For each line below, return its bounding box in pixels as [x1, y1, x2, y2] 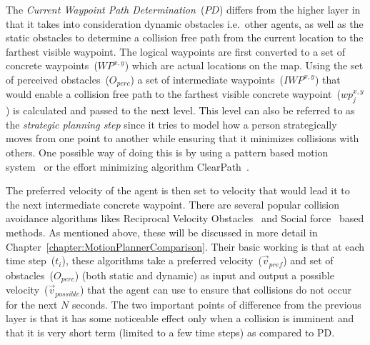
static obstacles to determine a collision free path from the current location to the [6, 30, 364, 45]
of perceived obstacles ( [6, 71, 109, 86]
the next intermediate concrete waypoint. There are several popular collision [6, 196, 340, 211]
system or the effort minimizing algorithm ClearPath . [6, 159, 249, 174]
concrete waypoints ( [6, 58, 98, 73]
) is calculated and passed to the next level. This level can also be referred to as [6, 103, 355, 118]
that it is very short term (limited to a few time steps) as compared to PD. [6, 324, 335, 339]
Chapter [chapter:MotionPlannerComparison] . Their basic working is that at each [6, 239, 364, 254]
